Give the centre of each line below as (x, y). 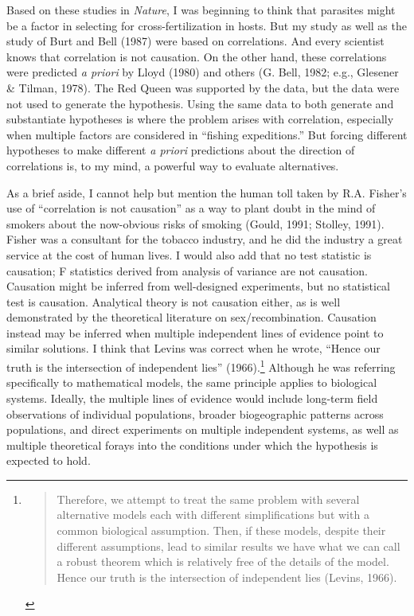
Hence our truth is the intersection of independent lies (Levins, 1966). (227, 577)
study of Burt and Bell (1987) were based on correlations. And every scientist (195, 41)
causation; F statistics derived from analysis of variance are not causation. (187, 270)
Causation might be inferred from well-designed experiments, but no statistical (198, 286)
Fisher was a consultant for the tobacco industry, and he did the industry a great (205, 239)
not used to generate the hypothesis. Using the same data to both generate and (200, 103)
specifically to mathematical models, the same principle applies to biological (192, 382)
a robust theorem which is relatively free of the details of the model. (223, 561)
